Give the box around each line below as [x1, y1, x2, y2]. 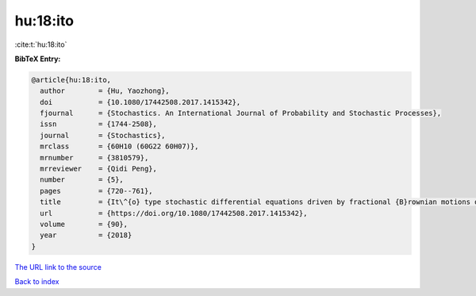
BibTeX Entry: [14, 54, 61, 63]
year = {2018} [40, 231, 132, 240]
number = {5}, [40, 175, 125, 184]
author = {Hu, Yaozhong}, [40, 86, 170, 95]
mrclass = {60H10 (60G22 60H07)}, [40, 142, 199, 151]
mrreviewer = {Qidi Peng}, [40, 164, 158, 174]
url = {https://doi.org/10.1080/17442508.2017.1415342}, [40, 209, 308, 217]
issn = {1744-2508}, [40, 120, 158, 129]
